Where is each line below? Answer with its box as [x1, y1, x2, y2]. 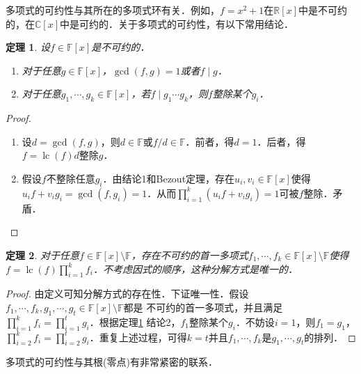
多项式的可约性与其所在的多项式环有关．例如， [6, 3, 220, 17]
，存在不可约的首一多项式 [131, 247, 248, 262]
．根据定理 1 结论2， [89, 314, 181, 329]
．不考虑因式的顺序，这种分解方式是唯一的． [93, 261, 298, 276]
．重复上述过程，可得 [89, 329, 187, 344]
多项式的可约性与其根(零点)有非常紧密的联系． [6, 354, 218, 369]
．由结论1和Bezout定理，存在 [102, 171, 235, 185]
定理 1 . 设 [6, 40, 50, 54]
